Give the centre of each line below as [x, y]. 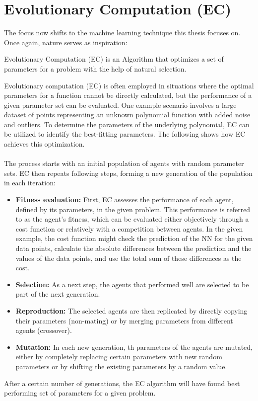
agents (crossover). [44, 330]
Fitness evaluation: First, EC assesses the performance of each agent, [125, 200]
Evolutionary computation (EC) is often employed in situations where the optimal [129, 85]
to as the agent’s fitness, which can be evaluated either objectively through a [132, 219]
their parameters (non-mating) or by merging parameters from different [124, 320]
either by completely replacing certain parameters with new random [119, 357]
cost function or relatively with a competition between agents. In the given [129, 228]
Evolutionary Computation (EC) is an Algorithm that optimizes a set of [114, 59]
